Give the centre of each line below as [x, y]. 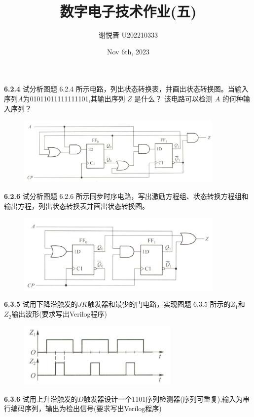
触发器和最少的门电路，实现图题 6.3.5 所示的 [159, 304]
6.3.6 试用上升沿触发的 [41, 398]
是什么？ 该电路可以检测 [173, 98]
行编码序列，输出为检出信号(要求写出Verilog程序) [83, 408]
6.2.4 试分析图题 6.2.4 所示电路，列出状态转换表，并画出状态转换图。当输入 [126, 89]
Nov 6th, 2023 [128, 51]
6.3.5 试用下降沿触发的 [41, 304]
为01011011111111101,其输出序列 [74, 98]
